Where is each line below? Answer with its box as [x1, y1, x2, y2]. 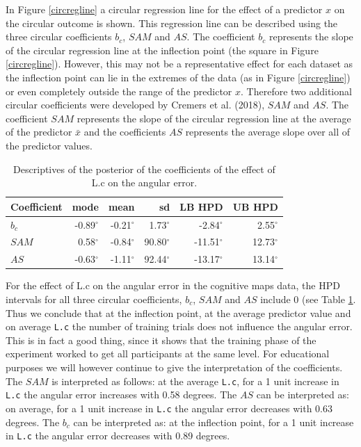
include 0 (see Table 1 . [260, 291, 356, 306]
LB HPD [179, 199, 223, 213]
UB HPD [232, 199, 278, 213]
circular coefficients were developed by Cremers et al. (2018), [6, 97, 265, 112]
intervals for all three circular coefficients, [6, 291, 182, 306]
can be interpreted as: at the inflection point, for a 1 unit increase [73, 414, 354, 429]
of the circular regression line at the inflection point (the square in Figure [6, 42, 319, 57]
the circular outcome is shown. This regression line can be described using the [6, 15, 338, 30]
